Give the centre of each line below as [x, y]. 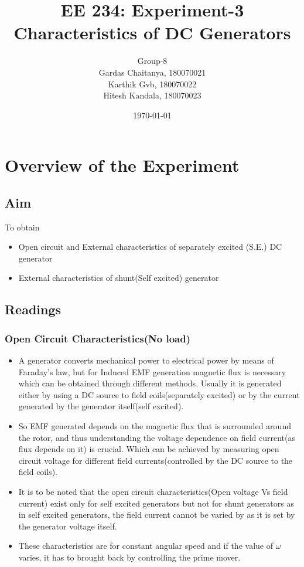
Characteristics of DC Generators [152, 33]
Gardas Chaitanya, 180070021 [152, 72]
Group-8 [152, 61]
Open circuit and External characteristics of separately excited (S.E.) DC [150, 247]
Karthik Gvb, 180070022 [152, 84]
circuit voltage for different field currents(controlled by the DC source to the [156, 460]
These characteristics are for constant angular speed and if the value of [146, 546]
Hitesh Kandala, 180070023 [152, 95]
